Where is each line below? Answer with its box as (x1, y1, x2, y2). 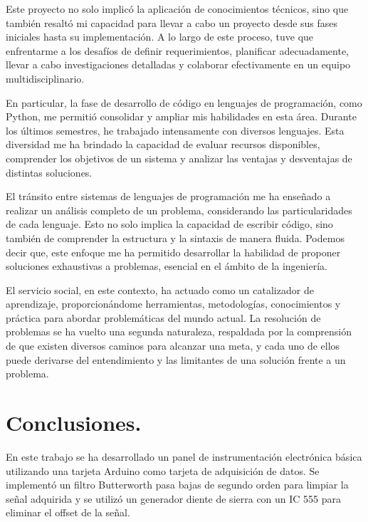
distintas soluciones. (6, 165, 93, 179)
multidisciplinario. (6, 71, 85, 85)
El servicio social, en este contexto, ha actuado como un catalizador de (6, 282, 314, 297)
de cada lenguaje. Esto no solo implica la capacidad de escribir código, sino (6, 216, 333, 231)
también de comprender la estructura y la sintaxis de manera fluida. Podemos (6, 230, 345, 245)
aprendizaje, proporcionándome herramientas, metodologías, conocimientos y (6, 296, 341, 311)
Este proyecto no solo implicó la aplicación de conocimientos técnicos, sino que (6, 1, 349, 16)
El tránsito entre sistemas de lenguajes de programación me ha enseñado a (6, 189, 331, 204)
